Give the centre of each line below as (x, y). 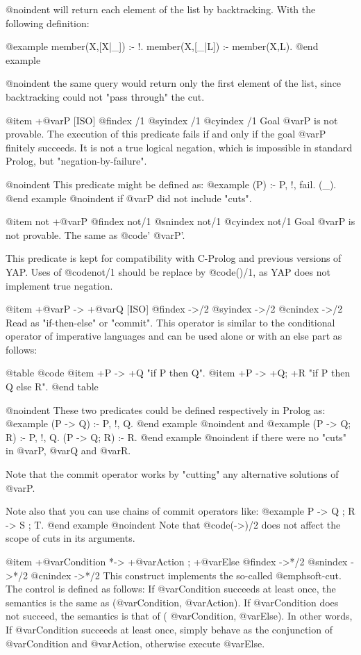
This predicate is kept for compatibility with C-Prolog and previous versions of (174, 258)
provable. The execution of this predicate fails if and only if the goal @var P (166, 134)
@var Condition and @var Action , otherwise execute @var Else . (135, 643)
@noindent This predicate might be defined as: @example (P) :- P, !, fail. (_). (171, 184)
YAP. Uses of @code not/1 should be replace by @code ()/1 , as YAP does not (168, 271)
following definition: (48, 23)
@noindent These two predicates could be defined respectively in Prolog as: (166, 409)
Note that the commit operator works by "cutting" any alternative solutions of (172, 474)
